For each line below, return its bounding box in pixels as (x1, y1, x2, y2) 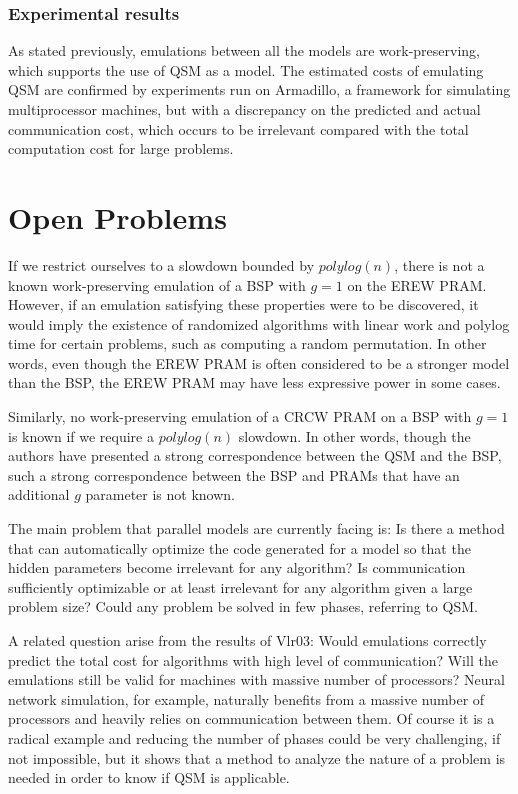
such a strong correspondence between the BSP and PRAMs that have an (8, 464, 460, 485)
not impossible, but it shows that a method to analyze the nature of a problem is (8, 747, 506, 768)
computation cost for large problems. (8, 138, 234, 159)
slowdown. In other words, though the (238, 425, 471, 446)
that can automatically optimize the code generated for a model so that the (8, 537, 471, 558)
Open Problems (8, 196, 227, 237)
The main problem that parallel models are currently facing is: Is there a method (8, 518, 505, 539)
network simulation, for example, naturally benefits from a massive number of (8, 688, 485, 709)
